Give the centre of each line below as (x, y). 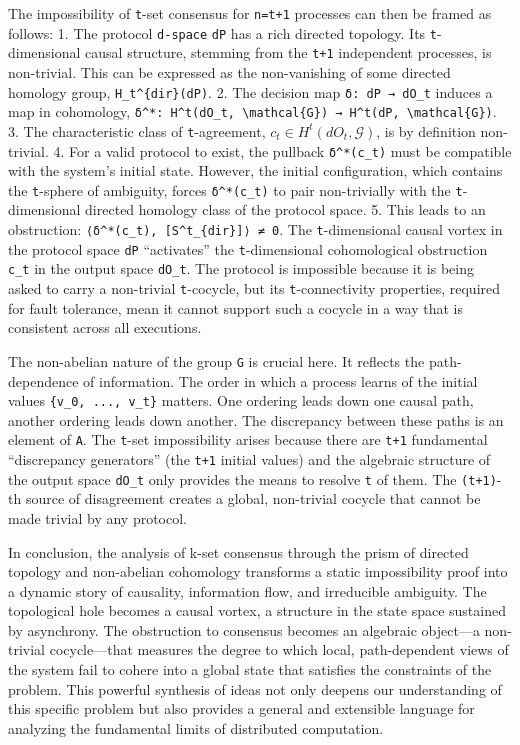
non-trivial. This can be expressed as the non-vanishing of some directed (229, 71)
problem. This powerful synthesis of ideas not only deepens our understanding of (255, 688)
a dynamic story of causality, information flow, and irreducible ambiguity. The (247, 590)
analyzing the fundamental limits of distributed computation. (196, 727)
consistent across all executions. (105, 327)
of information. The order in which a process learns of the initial (280, 380)
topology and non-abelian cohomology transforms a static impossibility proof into (258, 571)
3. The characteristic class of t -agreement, (137, 130)
